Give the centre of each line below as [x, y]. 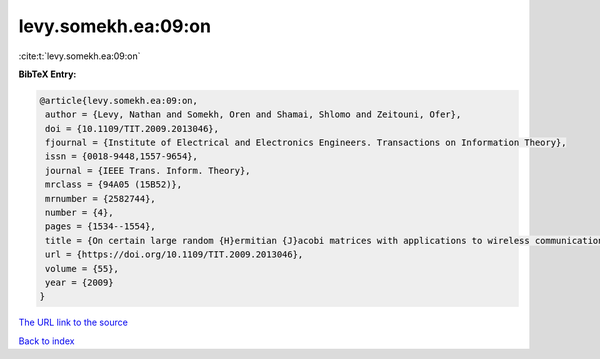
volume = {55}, [82, 268]
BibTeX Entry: [47, 74]
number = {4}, [79, 213]
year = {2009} [79, 282]
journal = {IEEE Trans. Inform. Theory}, [148, 170]
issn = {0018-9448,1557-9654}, [122, 156]
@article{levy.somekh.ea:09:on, [119, 100]
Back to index [46, 341]
